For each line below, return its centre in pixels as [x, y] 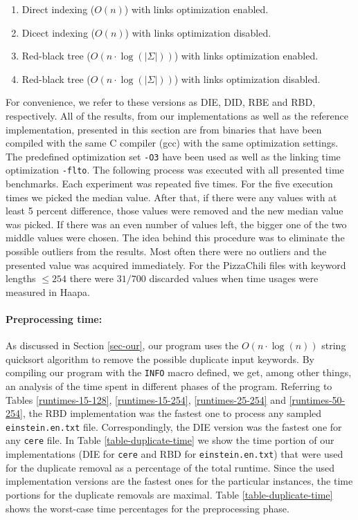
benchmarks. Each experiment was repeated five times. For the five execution [169, 184]
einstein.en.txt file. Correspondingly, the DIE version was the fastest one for [174, 426]
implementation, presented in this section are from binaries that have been [164, 129]
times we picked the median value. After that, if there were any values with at [171, 197]
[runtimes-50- [317, 399]
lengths [21, 278]
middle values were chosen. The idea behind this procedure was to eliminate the [175, 238]
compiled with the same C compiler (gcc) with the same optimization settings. [172, 143]
